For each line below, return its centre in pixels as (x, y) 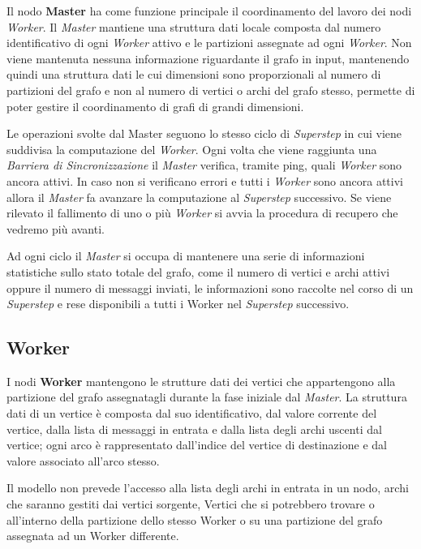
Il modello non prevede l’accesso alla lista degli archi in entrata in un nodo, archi (208, 488)
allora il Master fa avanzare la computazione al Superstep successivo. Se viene (199, 197)
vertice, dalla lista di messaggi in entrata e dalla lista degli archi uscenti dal (194, 429)
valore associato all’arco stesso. (83, 460)
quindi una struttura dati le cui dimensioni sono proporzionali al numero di (194, 74)
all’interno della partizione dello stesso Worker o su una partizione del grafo (195, 519)
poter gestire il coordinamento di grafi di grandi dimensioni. (155, 106)
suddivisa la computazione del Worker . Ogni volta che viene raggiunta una (192, 149)
